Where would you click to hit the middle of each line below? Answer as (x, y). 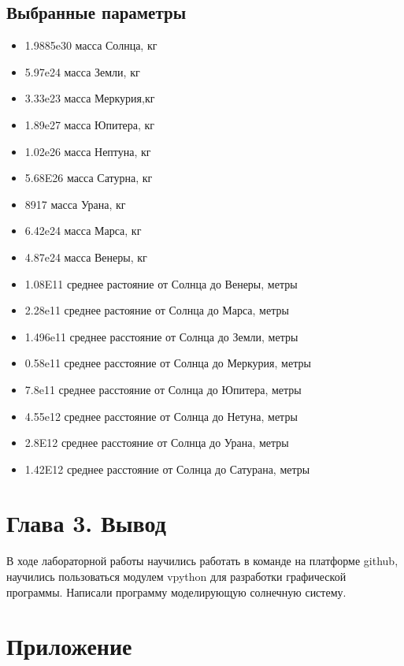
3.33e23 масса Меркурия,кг (90, 98)
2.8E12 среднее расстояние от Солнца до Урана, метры (157, 443)
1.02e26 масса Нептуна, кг (88, 151)
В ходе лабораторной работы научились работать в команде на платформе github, (202, 561)
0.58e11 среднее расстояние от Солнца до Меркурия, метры (168, 363)
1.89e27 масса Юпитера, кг (90, 124)
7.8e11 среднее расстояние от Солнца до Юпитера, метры (163, 389)
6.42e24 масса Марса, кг (83, 231)
